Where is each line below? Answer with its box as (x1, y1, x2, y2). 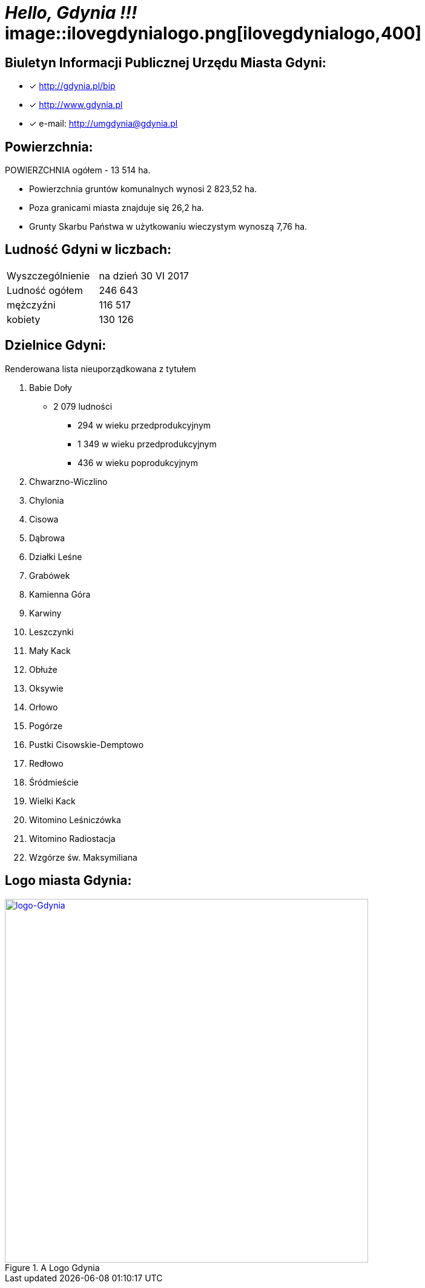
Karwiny (29, 607, 62, 618)
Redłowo (29, 758, 64, 769)
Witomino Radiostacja (29, 833, 116, 844)
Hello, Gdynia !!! (5, 2, 137, 23)
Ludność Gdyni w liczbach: (5, 242, 172, 258)
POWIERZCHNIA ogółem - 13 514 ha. (5, 165, 151, 176)
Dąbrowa (29, 532, 65, 543)
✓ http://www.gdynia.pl (29, 99, 123, 110)
